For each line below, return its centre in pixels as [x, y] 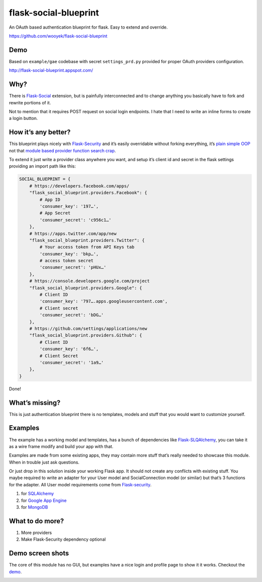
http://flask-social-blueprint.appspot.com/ [51, 70]
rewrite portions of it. [30, 102]
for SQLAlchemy [38, 494]
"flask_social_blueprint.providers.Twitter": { [87, 240]
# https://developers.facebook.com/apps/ [79, 186]
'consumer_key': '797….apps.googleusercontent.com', [104, 301]
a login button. [24, 118]
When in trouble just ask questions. [44, 462]
